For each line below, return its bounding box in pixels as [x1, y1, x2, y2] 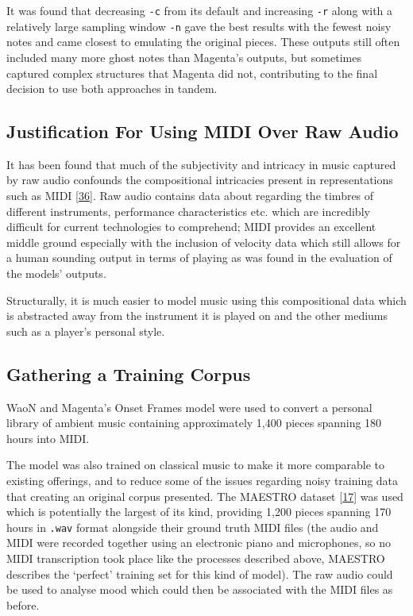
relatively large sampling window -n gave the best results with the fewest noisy [6, 17, 392, 34]
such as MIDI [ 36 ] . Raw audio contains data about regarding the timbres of [6, 187, 374, 204]
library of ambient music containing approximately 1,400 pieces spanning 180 [6, 414, 382, 431]
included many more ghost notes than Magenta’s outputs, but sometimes [6, 48, 361, 65]
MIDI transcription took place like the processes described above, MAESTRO [6, 550, 385, 567]
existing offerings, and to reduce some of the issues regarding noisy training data [6, 472, 399, 488]
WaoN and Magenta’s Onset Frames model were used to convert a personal [6, 398, 372, 415]
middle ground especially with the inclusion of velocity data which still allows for [6, 233, 401, 250]
